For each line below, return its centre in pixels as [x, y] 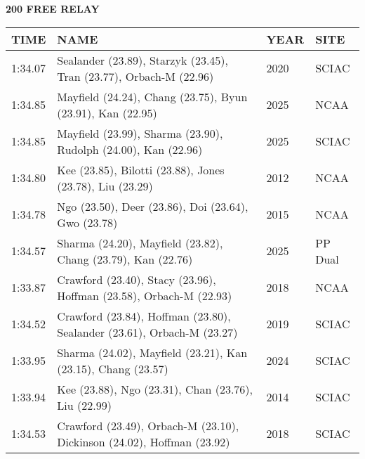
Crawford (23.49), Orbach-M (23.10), [148, 425]
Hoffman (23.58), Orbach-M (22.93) [145, 295]
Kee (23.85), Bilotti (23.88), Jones [141, 169]
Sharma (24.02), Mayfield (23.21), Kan [152, 352]
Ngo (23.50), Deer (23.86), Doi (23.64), [153, 206]
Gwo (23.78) [87, 222]
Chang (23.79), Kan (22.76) [125, 259]
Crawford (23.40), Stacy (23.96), [137, 279]
